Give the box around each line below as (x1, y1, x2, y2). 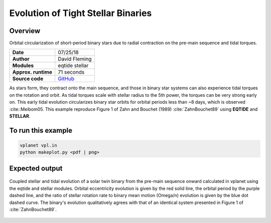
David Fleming (58, 56, 92, 63)
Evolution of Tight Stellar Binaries (9, 8, 152, 19)
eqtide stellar (58, 62, 89, 69)
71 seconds (58, 69, 85, 76)
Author (12, 56, 30, 63)
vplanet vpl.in (20, 143, 57, 148)
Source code (12, 75, 44, 82)
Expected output (9, 164, 63, 172)
